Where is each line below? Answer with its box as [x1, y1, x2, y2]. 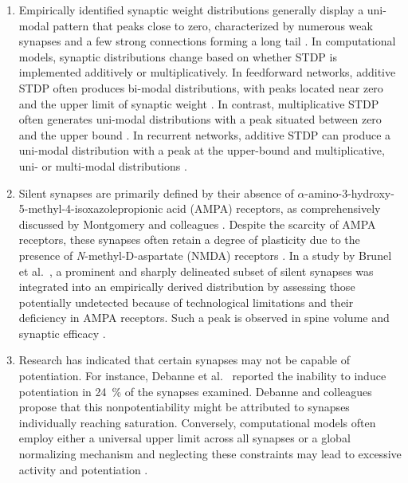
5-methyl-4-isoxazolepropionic [18, 200, 163, 217]
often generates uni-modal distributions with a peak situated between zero [18, 111, 382, 128]
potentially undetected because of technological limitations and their [18, 293, 354, 310]
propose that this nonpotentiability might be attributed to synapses [18, 399, 350, 415]
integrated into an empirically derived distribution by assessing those [18, 278, 355, 295]
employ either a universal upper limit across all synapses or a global [18, 430, 351, 446]
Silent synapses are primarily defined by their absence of [18, 184, 294, 201]
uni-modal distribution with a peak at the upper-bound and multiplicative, [18, 142, 385, 159]
